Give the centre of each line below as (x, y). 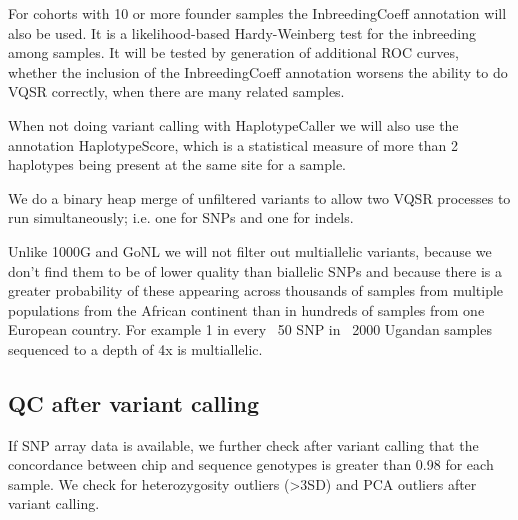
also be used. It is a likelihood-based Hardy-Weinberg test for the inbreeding (242, 32)
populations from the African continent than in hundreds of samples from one (246, 309)
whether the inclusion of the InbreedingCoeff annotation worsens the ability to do (258, 71)
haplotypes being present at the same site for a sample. (177, 164)
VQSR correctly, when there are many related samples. (176, 91)
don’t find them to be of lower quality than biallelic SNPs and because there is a (255, 270)
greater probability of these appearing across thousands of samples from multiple (256, 290)
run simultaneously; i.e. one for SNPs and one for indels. (181, 217)
